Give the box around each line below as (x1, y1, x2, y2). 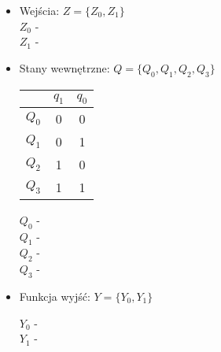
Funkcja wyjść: (19, 287, 90, 304)
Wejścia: (19, 2, 60, 18)
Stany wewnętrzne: (19, 59, 110, 76)
